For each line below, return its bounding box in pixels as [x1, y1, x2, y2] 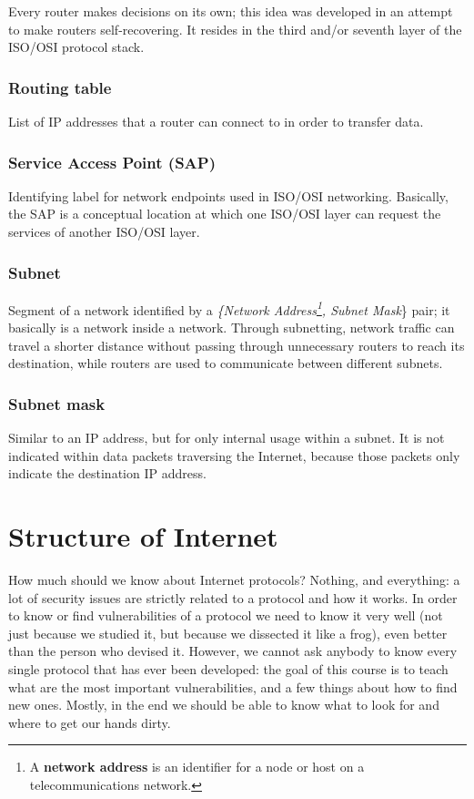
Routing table [8, 76, 112, 98]
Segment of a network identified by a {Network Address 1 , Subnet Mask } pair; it [8, 297, 450, 319]
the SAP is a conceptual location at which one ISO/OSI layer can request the [8, 204, 441, 223]
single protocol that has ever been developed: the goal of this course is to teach [8, 659, 449, 678]
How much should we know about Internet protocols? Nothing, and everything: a [8, 569, 460, 589]
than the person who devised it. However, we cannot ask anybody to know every [8, 641, 458, 661]
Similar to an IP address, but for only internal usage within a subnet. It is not [8, 428, 445, 447]
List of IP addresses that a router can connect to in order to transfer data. [8, 112, 424, 130]
